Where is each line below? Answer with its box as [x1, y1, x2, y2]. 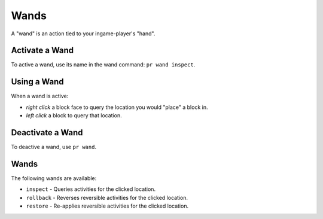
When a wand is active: [11, 93, 69, 100]
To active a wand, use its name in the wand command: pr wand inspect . [11, 61, 196, 68]
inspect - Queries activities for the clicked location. [26, 185, 156, 193]
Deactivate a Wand [11, 127, 83, 138]
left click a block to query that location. [26, 112, 122, 119]
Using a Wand [11, 77, 64, 87]
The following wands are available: [11, 174, 97, 182]
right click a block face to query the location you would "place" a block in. [26, 104, 208, 111]
